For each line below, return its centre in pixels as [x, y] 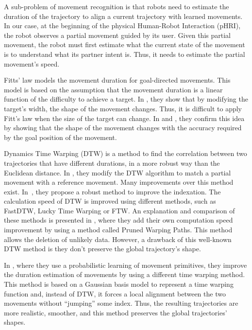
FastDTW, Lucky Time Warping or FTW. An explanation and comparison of [119, 210]
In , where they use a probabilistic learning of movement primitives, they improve [126, 265]
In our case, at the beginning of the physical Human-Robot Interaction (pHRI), [122, 26]
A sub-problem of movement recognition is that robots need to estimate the [117, 6]
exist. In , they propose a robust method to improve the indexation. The [112, 191]
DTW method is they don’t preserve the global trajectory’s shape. [102, 249]
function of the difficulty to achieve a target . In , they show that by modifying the [126, 99]
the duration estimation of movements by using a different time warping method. [125, 274]
